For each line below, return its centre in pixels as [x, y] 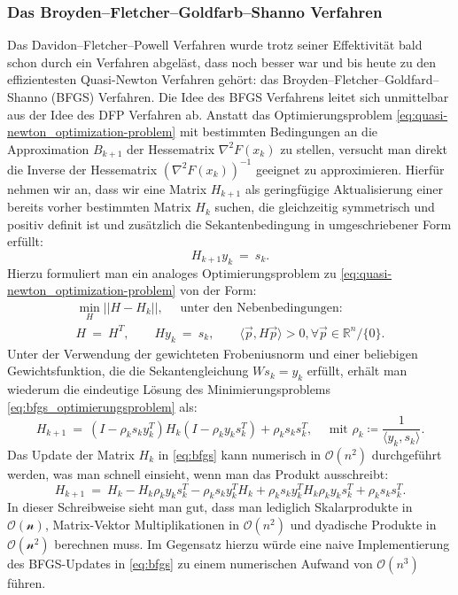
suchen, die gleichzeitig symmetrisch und [325, 207]
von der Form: [218, 290]
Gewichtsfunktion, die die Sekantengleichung [128, 371]
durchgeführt [407, 454]
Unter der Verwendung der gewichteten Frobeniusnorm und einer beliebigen [213, 353]
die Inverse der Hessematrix [82, 169]
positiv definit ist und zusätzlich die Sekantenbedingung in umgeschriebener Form [229, 224]
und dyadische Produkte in [363, 525]
